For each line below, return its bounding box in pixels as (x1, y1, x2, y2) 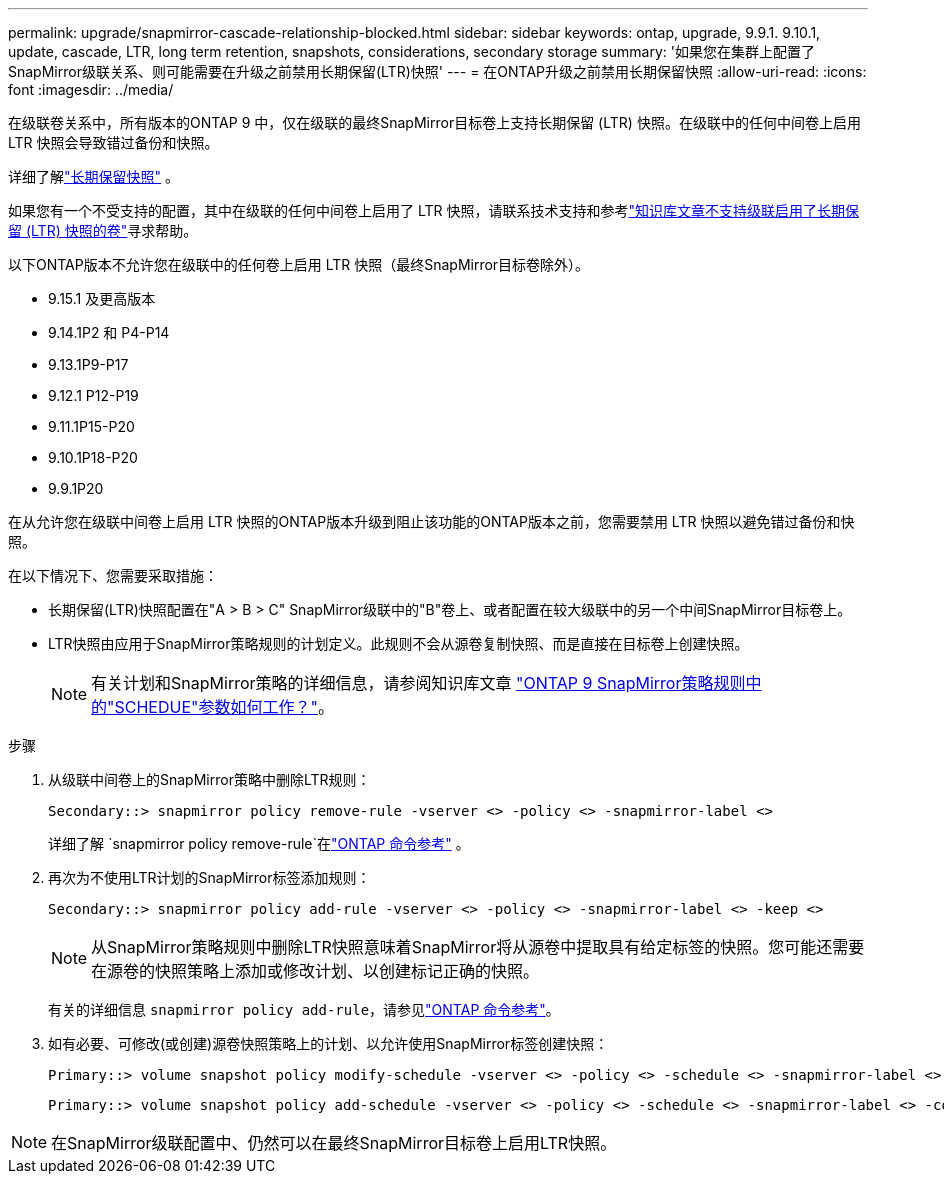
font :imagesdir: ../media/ (8, 81, 174, 98)
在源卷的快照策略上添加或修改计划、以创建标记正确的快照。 (91, 961, 540, 981)
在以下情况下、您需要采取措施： (8, 567, 218, 584)
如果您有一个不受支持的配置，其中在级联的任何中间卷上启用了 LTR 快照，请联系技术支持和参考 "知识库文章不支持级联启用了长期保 (8, 202, 860, 219)
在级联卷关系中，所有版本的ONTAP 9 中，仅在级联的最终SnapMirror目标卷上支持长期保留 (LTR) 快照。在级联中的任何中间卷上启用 (8, 114, 861, 131)
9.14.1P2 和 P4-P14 (48, 324, 170, 341)
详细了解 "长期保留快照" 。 (8, 168, 179, 185)
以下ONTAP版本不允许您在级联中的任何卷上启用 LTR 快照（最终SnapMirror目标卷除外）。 (8, 256, 590, 273)
